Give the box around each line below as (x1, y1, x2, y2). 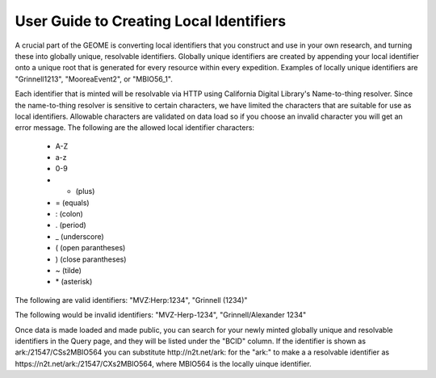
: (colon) (55, 209, 84, 219)
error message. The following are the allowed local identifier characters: (15, 123, 254, 132)
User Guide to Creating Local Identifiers (15, 12, 287, 30)
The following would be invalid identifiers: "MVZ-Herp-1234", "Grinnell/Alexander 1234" (15, 310, 307, 320)
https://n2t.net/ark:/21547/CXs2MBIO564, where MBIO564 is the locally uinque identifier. (15, 359, 312, 368)
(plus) (75, 187, 95, 196)
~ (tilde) (55, 265, 82, 275)
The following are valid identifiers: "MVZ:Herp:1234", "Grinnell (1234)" (15, 295, 248, 304)
